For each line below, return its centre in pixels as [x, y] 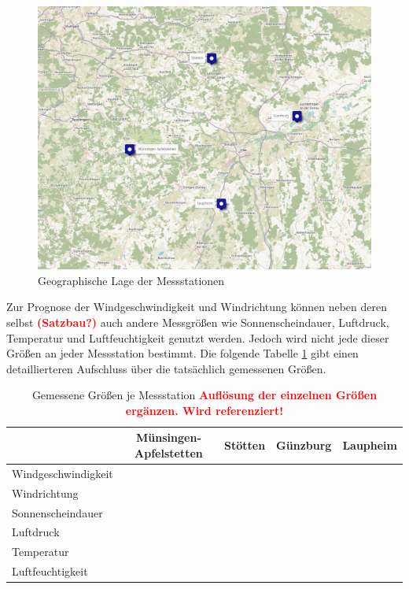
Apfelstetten [169, 453]
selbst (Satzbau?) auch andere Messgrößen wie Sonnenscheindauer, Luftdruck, [198, 322]
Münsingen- [169, 437]
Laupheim [370, 445]
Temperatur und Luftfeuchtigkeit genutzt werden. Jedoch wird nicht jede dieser [198, 337]
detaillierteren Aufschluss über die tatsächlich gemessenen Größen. [166, 368]
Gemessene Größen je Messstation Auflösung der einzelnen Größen [204, 395]
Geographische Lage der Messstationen [131, 280]
